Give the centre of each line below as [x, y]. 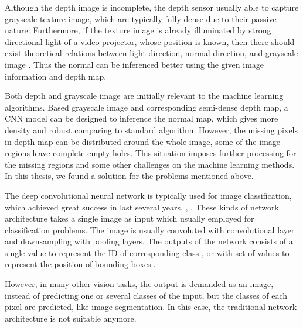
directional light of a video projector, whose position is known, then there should [150, 41]
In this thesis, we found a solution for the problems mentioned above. [129, 176]
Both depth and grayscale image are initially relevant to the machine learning [144, 96]
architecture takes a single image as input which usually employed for [130, 218]
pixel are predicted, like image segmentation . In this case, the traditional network [151, 307]
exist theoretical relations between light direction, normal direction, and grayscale [151, 53]
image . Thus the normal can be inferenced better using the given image [135, 64]
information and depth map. [56, 76]
